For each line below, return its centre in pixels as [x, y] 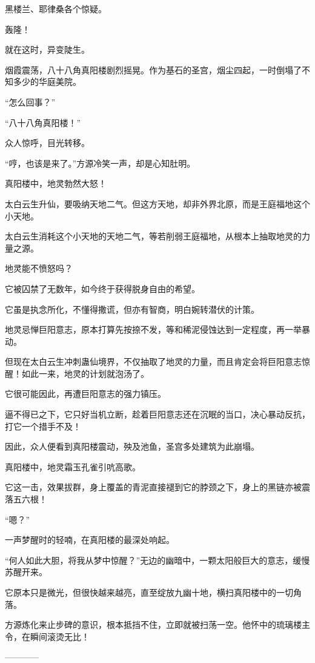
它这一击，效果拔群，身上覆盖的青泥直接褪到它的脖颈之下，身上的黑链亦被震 [157, 487]
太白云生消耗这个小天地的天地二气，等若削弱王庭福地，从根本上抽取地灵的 [153, 236]
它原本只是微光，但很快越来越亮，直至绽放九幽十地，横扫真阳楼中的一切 [149, 592]
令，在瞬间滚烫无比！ [47, 636]
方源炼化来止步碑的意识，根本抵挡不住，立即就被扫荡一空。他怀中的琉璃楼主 [157, 625]
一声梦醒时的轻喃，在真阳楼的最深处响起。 [90, 540]
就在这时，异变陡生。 [47, 49]
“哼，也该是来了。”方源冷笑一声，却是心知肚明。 [100, 163]
